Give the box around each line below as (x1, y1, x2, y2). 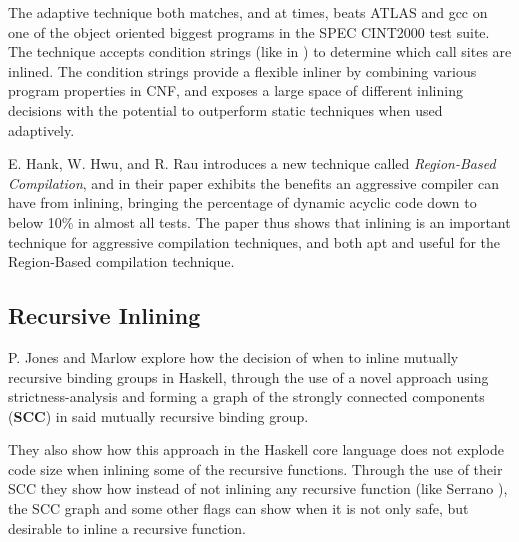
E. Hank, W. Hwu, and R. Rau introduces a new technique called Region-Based (8, 153, 496, 174)
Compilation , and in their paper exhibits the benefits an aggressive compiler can (8, 172, 499, 193)
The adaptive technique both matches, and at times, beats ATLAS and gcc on (8, 2, 488, 22)
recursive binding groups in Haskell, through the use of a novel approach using (8, 366, 489, 387)
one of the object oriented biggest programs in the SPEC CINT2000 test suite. (8, 21, 490, 42)
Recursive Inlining (8, 300, 201, 331)
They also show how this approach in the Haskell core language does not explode (8, 439, 504, 460)
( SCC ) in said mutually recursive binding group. (8, 405, 309, 426)
